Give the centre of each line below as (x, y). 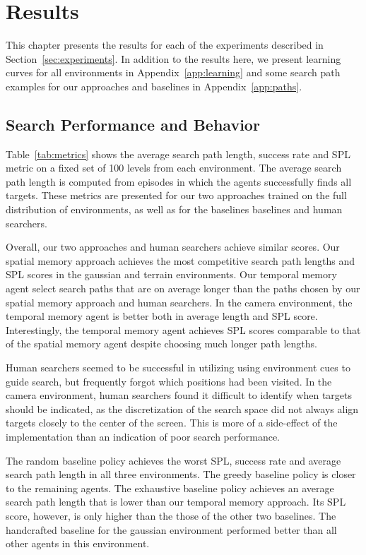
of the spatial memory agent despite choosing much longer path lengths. (161, 344)
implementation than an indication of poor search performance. (143, 436)
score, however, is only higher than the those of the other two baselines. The (171, 515)
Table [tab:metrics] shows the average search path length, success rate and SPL (178, 154)
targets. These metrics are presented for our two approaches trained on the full (176, 195)
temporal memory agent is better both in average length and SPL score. (162, 316)
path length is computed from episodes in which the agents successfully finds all (179, 181)
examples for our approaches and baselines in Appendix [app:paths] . (154, 86)
